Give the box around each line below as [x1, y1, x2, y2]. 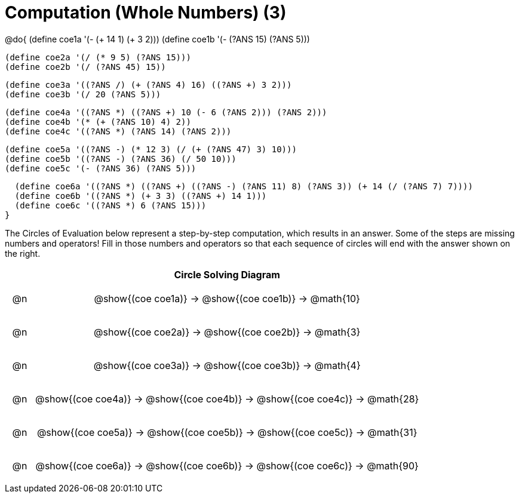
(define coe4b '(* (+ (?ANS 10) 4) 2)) [5, 116, 191, 127]
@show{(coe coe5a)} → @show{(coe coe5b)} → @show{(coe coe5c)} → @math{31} [36, 426, 417, 438]
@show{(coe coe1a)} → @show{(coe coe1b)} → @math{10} [94, 292, 360, 305]
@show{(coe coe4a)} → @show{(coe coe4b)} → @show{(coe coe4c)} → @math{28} [35, 392, 419, 405]
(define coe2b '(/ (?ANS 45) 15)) [5, 62, 166, 72]
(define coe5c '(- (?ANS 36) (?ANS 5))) [5, 163, 196, 173]
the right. [5, 248, 41, 259]
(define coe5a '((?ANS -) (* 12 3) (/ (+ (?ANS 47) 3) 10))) [5, 144, 297, 154]
